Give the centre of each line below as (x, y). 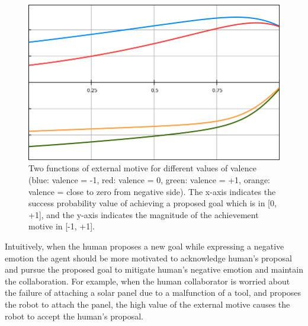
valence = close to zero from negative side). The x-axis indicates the (152, 191)
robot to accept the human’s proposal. (74, 316)
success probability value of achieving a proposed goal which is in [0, (153, 203)
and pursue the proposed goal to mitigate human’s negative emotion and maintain (154, 269)
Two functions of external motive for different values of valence (142, 168)
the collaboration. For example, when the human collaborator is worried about (147, 281)
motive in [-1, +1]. (62, 226)
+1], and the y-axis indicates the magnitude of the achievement (144, 214)
